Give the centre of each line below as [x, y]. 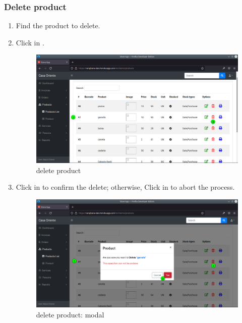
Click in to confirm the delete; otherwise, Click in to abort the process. [125, 187]
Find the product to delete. [58, 25]
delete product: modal [70, 314]
